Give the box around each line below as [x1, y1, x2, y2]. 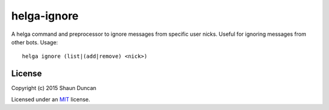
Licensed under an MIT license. [11, 95, 91, 103]
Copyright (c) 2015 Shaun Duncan [11, 84, 97, 92]
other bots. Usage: [11, 38, 58, 46]
